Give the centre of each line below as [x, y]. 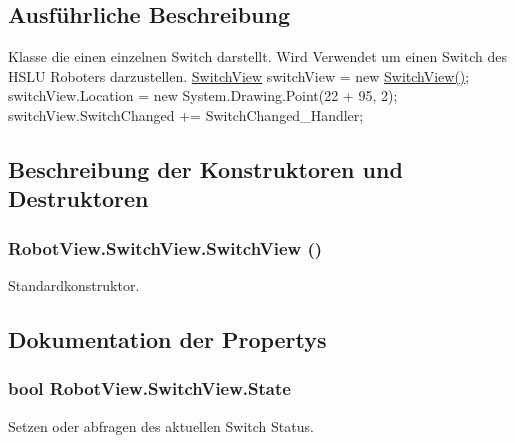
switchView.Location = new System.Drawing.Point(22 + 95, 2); [203, 95]
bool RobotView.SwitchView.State [149, 388]
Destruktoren [78, 198]
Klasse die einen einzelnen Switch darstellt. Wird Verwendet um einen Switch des [257, 56]
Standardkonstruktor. [74, 284]
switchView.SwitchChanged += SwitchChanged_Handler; [186, 114]
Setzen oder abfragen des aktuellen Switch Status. [161, 425]
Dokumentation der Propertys [167, 338]
